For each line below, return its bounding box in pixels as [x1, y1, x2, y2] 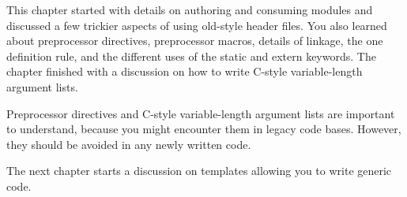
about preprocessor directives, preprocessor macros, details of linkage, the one [6, 32, 383, 49]
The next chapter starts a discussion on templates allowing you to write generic [6, 162, 392, 179]
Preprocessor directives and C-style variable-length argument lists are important [6, 105, 395, 121]
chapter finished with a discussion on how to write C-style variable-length [6, 63, 363, 80]
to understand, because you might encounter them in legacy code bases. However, [6, 121, 401, 137]
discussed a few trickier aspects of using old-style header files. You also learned [6, 17, 387, 33]
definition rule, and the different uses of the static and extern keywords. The [6, 47, 376, 64]
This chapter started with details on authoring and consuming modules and [6, 2, 373, 17]
